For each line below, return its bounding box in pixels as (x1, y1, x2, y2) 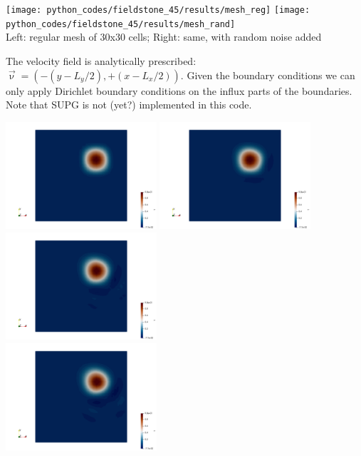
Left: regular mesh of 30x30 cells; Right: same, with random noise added (6, 29, 322, 44)
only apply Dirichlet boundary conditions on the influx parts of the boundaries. (6, 83, 352, 98)
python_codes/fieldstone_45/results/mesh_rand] (6, 19, 236, 29)
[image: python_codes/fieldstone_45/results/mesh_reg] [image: (6, 5, 310, 15)
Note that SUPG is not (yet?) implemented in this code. (6, 97, 252, 112)
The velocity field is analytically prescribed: (6, 53, 197, 68)
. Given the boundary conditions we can (180, 67, 355, 82)
